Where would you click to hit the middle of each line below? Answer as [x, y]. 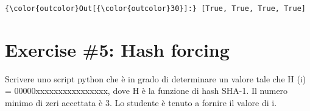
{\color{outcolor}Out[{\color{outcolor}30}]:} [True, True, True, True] [155, 9]
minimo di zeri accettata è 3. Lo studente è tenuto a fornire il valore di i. [141, 102]
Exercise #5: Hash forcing [117, 49]
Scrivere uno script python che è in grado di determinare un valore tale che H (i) [156, 78]
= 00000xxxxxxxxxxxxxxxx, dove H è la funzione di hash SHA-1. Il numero [146, 91]
